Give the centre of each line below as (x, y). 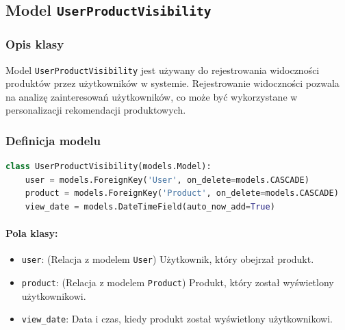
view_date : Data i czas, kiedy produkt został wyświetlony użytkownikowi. (177, 319)
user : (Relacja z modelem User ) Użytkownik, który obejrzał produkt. (168, 259)
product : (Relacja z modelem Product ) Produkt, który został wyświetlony (178, 282)
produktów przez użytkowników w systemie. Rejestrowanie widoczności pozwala (172, 83)
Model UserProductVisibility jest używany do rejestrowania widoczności (163, 69)
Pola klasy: (32, 233)
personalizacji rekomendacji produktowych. (96, 110)
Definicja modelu (53, 140)
